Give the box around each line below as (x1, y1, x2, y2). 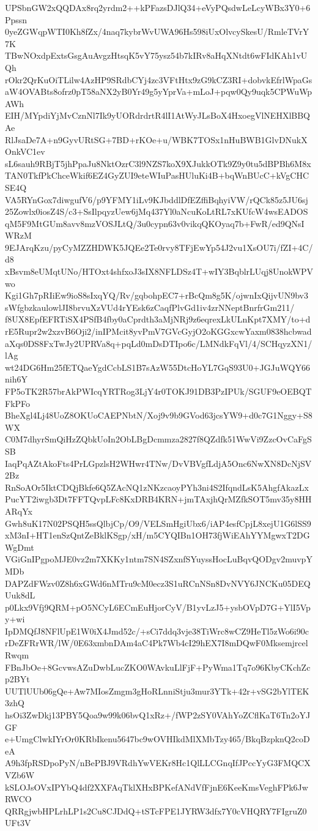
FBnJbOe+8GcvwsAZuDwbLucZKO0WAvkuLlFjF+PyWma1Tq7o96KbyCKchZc (5, 660, 311, 673)
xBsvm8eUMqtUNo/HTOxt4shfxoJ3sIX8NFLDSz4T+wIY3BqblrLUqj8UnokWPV (5, 265, 313, 278)
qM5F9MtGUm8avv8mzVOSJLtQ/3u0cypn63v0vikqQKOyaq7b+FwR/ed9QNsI (5, 217, 305, 229)
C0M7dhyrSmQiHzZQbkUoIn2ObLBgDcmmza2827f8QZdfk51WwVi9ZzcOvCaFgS (5, 433, 312, 445)
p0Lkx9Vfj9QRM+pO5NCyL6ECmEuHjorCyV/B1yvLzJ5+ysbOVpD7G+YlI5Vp (5, 600, 311, 613)
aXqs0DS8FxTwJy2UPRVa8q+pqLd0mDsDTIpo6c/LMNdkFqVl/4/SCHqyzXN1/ (5, 337, 312, 349)
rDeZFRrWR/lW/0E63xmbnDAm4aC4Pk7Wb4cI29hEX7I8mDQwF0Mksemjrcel (5, 636, 308, 649)
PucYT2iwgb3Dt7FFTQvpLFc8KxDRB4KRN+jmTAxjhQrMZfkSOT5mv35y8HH (5, 493, 312, 505)
